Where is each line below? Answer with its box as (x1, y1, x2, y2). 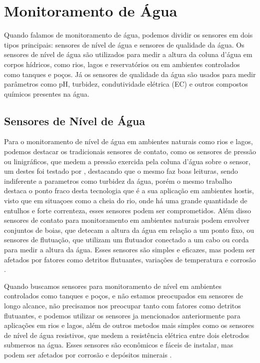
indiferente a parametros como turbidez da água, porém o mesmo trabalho (4, 175, 232, 186)
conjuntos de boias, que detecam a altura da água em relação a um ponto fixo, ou (4, 224, 254, 235)
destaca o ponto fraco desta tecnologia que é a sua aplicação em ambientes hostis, (4, 185, 254, 196)
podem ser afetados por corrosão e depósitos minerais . (4, 349, 172, 359)
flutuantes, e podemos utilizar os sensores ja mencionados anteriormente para (4, 310, 240, 320)
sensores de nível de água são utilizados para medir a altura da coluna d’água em (4, 49, 252, 60)
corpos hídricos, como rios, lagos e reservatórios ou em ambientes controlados (4, 59, 240, 69)
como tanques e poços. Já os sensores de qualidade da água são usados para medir (4, 69, 256, 79)
